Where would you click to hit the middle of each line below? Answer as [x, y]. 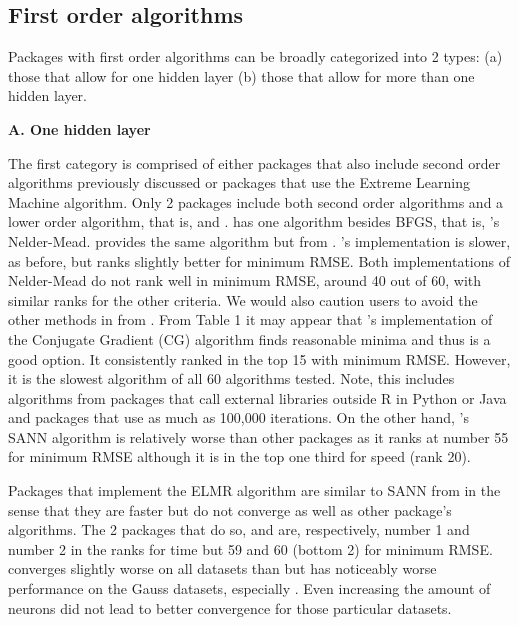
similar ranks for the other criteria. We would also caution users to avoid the [243, 299]
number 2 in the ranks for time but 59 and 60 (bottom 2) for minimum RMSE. [250, 548]
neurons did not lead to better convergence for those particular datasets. [230, 607]
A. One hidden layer [79, 128]
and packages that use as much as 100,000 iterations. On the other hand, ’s [238, 417]
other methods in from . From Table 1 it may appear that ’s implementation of [250, 319]
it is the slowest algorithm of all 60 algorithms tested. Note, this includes [231, 378]
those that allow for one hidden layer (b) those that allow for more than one [241, 75]
